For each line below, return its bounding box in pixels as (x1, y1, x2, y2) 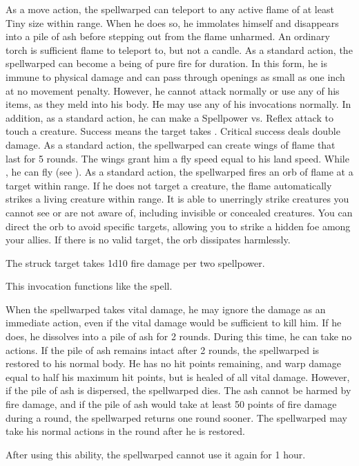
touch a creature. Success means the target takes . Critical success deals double (6, 124, 340, 138)
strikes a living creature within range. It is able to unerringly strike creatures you (6, 192, 349, 206)
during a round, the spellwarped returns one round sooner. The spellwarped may (6, 410, 347, 425)
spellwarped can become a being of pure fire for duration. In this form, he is (6, 56, 327, 71)
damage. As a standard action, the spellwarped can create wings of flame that (6, 137, 336, 151)
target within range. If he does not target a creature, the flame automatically (6, 178, 332, 192)
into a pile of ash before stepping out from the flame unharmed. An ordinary (6, 29, 330, 44)
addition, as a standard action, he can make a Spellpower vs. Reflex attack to (6, 110, 333, 124)
